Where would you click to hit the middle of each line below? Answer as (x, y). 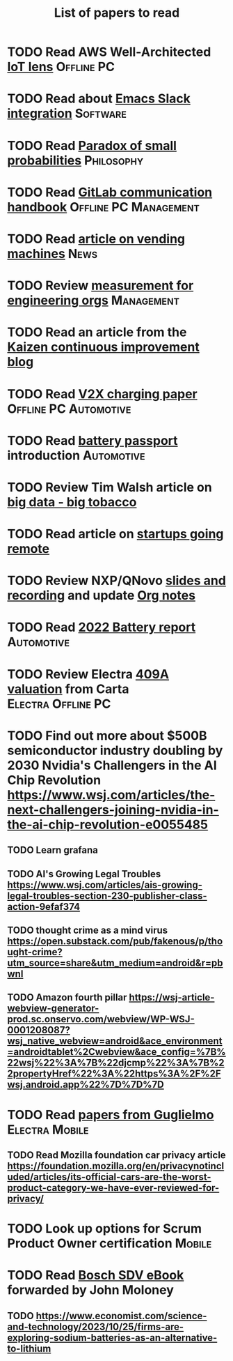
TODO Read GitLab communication (110, 192)
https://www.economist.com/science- (121, 1316)
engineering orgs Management (93, 301)
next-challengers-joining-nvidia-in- (113, 809)
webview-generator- (53, 1009)
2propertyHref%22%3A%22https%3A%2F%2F (114, 1074)
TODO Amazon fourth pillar (67, 997)
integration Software (67, 114)
